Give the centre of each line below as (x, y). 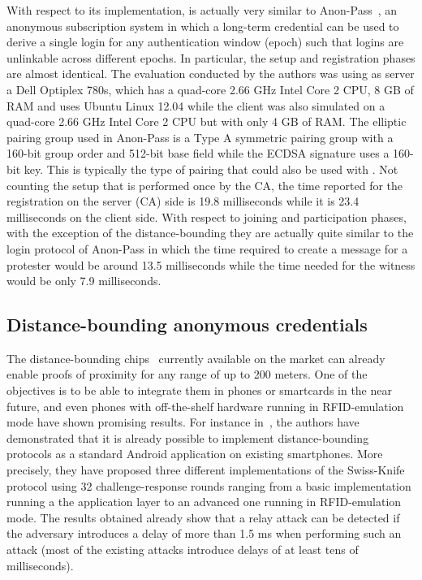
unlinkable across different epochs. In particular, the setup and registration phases (211, 57)
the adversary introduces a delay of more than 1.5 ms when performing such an (204, 533)
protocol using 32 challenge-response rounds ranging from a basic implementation (209, 485)
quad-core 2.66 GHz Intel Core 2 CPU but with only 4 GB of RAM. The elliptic (207, 121)
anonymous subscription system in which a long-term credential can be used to (203, 26)
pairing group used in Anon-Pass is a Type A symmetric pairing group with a (200, 137)
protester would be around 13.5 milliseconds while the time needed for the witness (211, 264)
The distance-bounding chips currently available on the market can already (196, 358)
